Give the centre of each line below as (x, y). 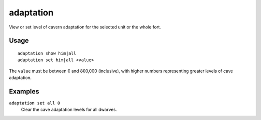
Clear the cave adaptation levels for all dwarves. (69, 110)
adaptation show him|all (47, 53)
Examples (24, 91)
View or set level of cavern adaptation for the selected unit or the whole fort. (85, 27)
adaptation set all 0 (35, 103)
